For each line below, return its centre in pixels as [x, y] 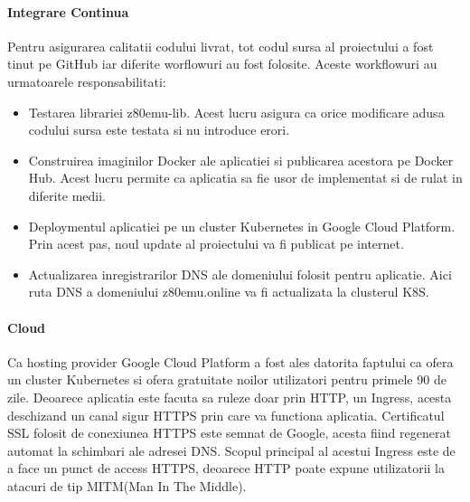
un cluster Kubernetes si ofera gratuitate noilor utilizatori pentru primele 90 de [227, 379]
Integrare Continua [68, 11]
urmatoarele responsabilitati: [87, 81]
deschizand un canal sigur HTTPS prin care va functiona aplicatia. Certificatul [226, 415]
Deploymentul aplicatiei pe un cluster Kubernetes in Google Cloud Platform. [242, 226]
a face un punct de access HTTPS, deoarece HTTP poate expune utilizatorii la [226, 468]
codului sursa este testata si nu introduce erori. [159, 130]
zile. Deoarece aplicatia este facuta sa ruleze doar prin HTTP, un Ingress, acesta [230, 397]
